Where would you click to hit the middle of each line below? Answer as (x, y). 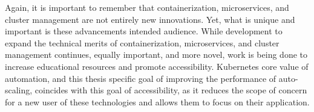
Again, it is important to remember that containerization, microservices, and (147, 7)
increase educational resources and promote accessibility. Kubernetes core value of (157, 66)
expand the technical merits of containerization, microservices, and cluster (142, 42)
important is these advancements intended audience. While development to (144, 31)
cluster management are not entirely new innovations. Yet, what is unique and (150, 19)
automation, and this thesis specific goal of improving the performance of (141, 78)
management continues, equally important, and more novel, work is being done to (156, 54)
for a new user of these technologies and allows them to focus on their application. (157, 101)
